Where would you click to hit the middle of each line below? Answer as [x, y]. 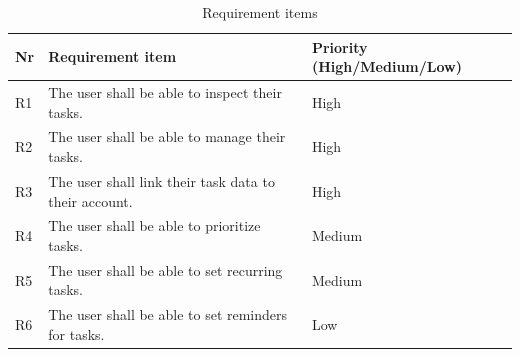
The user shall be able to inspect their [165, 92]
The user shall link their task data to [161, 180]
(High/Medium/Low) [386, 66]
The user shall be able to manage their [167, 136]
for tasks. [76, 333]
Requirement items [260, 12]
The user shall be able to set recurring [165, 269]
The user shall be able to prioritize [154, 225]
